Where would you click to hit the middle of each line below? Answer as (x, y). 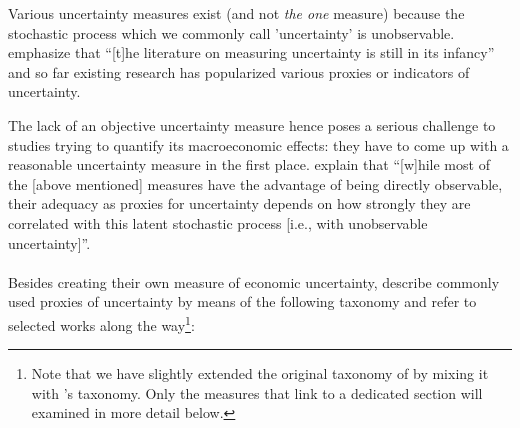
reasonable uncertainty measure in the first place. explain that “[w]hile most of (249, 164)
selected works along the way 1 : (101, 323)
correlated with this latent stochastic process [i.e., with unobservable (218, 222)
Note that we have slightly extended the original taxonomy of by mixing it (260, 373)
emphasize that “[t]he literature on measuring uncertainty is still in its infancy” (251, 52)
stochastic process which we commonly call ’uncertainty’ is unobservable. (231, 32)
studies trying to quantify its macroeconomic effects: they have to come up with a (258, 144)
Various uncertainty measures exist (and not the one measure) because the (236, 13)
